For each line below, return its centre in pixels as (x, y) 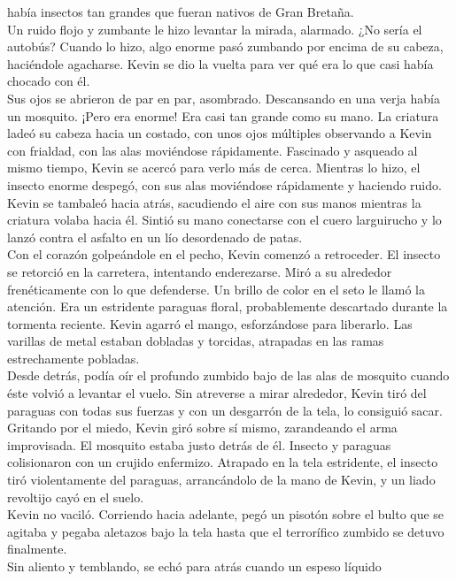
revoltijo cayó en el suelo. (76, 497)
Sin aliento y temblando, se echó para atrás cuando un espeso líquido (194, 566)
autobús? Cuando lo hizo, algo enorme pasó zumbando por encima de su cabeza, (225, 46)
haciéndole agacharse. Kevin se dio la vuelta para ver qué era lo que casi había (220, 63)
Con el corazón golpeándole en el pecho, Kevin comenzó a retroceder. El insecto (224, 254)
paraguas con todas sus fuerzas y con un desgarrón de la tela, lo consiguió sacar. (225, 410)
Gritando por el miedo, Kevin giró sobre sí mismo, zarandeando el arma (202, 428)
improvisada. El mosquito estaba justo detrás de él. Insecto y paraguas (199, 444)
